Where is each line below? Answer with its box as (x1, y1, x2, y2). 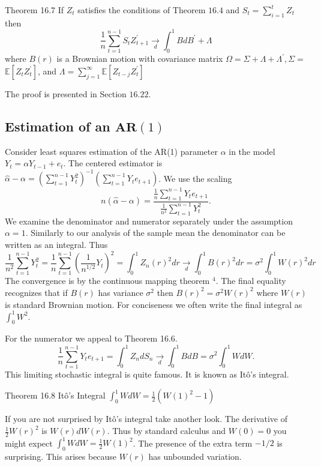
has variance (98, 286, 143, 298)
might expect (5, 436, 53, 449)
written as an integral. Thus (5, 238, 108, 250)
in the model (229, 145, 275, 157)
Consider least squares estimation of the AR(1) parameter (5, 145, 218, 157)
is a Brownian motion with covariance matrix (56, 52, 223, 65)
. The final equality (215, 274, 286, 287)
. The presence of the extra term (133, 436, 253, 449)
